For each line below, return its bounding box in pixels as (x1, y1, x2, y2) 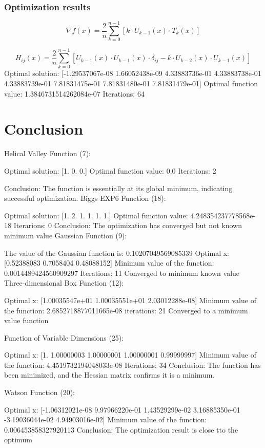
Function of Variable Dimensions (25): (4, 332, 124, 343)
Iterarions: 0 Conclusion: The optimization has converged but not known (13, 220, 242, 231)
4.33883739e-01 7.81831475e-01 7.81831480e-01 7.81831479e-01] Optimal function (4, 78, 258, 89)
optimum (4, 434, 32, 445)
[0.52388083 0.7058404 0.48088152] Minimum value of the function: (4, 257, 214, 268)
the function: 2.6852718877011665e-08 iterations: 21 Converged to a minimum (4, 305, 248, 315)
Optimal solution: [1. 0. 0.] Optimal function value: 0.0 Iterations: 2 (4, 165, 216, 176)
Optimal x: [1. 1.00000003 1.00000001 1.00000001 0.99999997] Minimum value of (4, 349, 256, 360)
